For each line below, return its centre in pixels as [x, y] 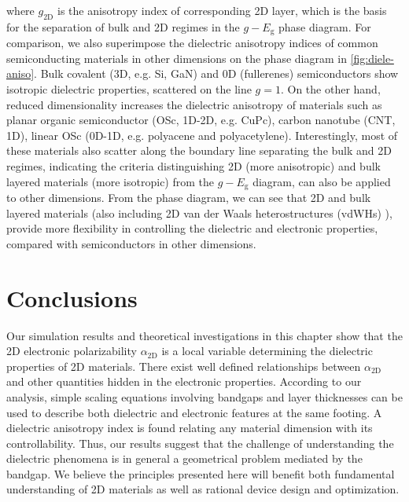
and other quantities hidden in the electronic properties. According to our [184, 381]
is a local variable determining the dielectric [267, 351]
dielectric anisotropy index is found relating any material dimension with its [190, 428]
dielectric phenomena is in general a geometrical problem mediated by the [184, 458]
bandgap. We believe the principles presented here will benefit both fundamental [201, 473]
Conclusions [72, 297]
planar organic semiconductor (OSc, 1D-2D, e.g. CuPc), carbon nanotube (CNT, [201, 120]
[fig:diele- [372, 58]
